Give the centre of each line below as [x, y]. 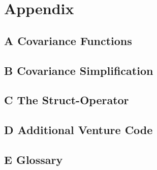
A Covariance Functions [68, 40]
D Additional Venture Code [78, 130]
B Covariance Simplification [79, 70]
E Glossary [34, 159]
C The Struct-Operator [67, 100]
